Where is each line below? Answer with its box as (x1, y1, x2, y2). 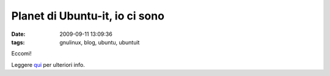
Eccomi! (11, 50, 32, 57)
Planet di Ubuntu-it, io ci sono (11, 9, 165, 22)
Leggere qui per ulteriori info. (11, 61, 85, 68)
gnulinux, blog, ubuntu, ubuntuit (59, 38, 140, 46)
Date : (11, 30, 26, 38)
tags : (11, 38, 25, 46)
